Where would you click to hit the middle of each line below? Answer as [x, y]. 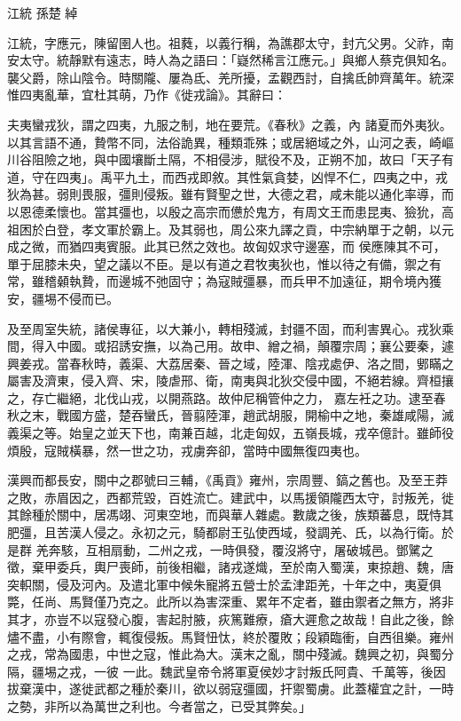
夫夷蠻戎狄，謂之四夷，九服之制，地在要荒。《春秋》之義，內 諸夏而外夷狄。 [230, 124]
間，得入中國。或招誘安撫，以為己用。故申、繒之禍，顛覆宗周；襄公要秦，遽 [230, 346]
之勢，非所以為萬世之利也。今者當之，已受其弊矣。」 [159, 705]
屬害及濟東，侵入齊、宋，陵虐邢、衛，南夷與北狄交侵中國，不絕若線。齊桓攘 [230, 380]
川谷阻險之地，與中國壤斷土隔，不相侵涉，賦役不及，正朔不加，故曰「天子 [224, 159]
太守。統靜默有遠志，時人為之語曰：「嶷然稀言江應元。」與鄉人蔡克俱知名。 [236, 60]
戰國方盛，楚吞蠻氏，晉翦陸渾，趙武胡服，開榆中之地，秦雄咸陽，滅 [255, 415]
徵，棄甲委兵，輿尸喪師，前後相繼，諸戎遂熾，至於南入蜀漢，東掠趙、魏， [224, 567]
